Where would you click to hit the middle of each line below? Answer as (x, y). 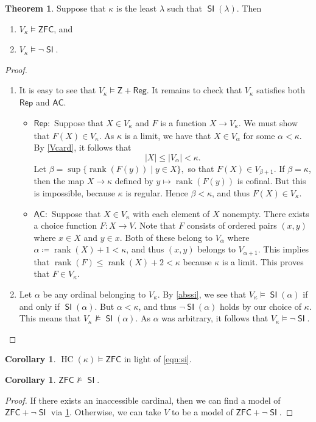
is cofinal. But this (272, 181)
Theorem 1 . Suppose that (55, 8)
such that (184, 8)
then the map (59, 181)
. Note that (155, 225)
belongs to (216, 249)
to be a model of (202, 412)
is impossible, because (74, 193)
